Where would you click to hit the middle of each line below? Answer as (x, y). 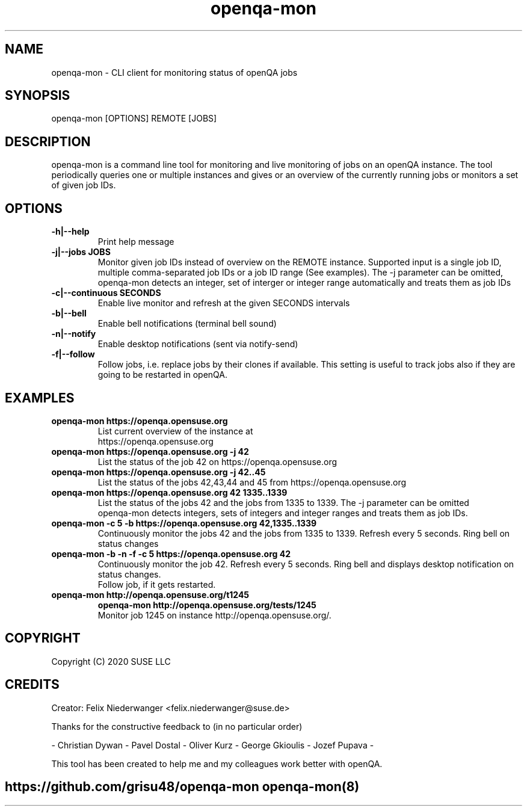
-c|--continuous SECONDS (106, 293)
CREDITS (32, 685)
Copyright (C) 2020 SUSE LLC (111, 661)
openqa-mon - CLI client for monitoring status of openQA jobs (174, 72)
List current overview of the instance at (175, 431)
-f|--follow (73, 354)
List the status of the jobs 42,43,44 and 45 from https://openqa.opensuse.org (252, 482)
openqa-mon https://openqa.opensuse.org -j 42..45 (159, 472)
